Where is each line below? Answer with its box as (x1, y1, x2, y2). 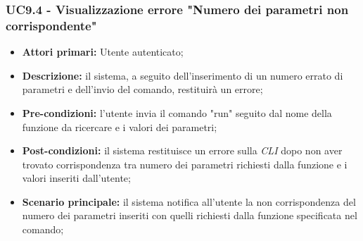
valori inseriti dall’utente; (22, 171, 131, 185)
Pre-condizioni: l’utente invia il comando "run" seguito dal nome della (22, 105, 332, 120)
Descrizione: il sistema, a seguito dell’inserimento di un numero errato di (22, 68, 343, 82)
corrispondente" (6, 16, 97, 34)
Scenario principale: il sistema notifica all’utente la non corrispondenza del (22, 194, 356, 209)
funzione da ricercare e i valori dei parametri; (22, 119, 217, 134)
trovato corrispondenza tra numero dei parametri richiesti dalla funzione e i (22, 156, 348, 171)
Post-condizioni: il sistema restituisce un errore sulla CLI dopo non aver (22, 143, 343, 158)
